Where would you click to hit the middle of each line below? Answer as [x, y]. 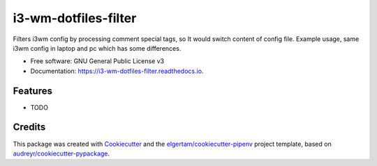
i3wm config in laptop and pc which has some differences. [97, 48]
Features [32, 91]
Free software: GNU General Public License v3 [97, 61]
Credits [29, 127]
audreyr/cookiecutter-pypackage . [61, 153]
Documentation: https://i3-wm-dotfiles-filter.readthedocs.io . [117, 71]
